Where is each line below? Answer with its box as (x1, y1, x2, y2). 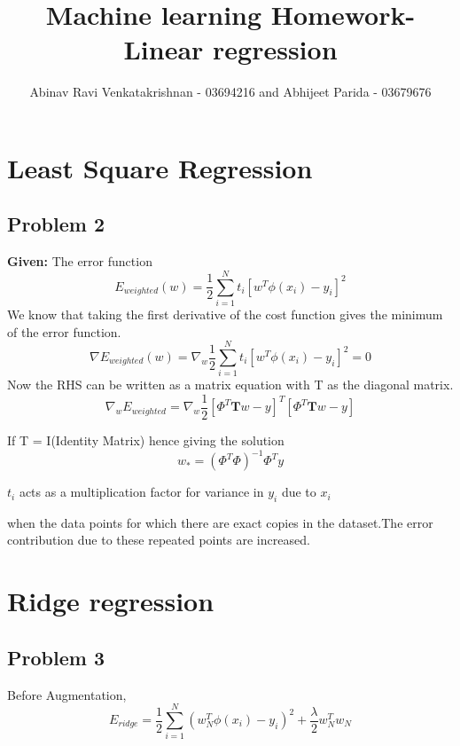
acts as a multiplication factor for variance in (19, 483, 264, 501)
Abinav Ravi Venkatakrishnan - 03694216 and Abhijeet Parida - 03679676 (29, 82, 432, 101)
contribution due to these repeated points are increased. (7, 530, 310, 549)
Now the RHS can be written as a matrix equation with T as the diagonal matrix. (7, 375, 454, 394)
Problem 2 (7, 210, 105, 238)
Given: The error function (7, 252, 152, 271)
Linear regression (123, 31, 338, 67)
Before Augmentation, (7, 685, 127, 703)
